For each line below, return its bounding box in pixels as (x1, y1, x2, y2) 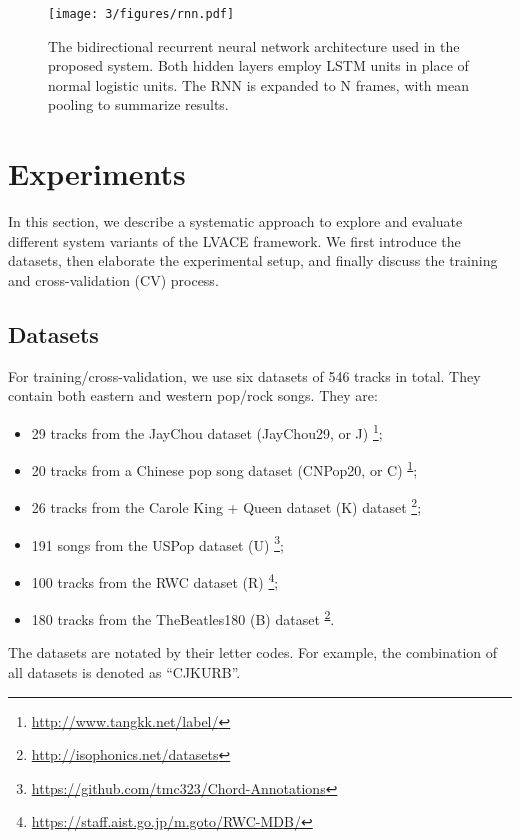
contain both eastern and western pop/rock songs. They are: (8, 385, 378, 406)
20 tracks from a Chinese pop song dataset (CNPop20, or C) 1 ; (31, 457, 418, 480)
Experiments (8, 153, 186, 194)
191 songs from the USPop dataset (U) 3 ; (31, 531, 284, 555)
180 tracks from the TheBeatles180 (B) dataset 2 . (31, 606, 335, 629)
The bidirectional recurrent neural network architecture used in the (48, 35, 460, 56)
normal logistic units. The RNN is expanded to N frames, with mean (48, 74, 469, 95)
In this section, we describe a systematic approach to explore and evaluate (8, 211, 463, 232)
